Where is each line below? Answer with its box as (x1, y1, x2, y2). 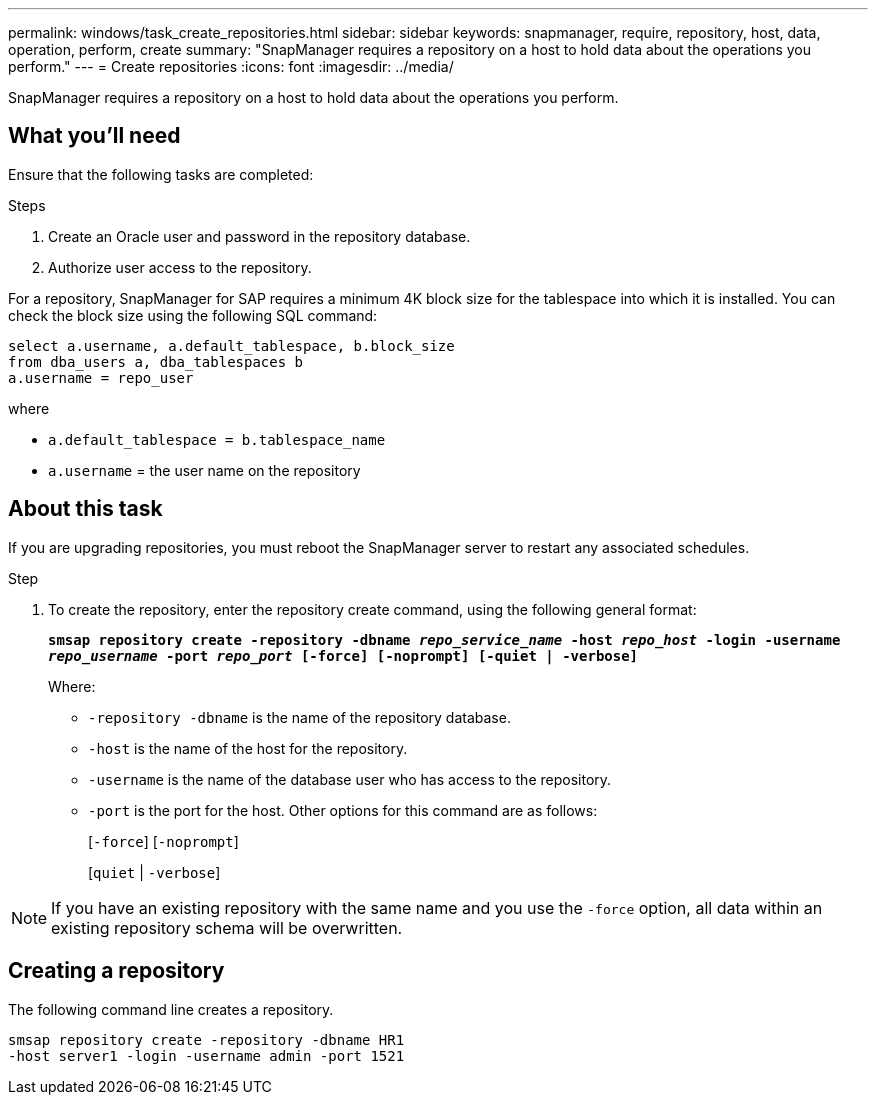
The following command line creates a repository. (8, 1000, 334, 1018)
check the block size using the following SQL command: (8, 306, 378, 324)
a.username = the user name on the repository (48, 461, 361, 479)
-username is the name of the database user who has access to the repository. (88, 770, 612, 788)
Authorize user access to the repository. (48, 258, 312, 276)
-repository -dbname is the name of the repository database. (88, 708, 511, 726)
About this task (8, 496, 163, 522)
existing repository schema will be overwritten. (51, 917, 403, 938)
